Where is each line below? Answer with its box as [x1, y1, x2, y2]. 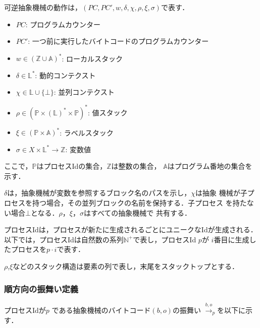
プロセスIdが [4, 304, 46, 315]
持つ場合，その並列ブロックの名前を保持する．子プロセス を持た [32, 198, 247, 208]
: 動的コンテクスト [35, 70, 96, 80]
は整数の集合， [111, 161, 161, 171]
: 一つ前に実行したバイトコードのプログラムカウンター [28, 36, 209, 46]
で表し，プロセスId [133, 234, 196, 244]
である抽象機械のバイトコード [51, 304, 151, 315]
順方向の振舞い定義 [4, 282, 79, 295]
